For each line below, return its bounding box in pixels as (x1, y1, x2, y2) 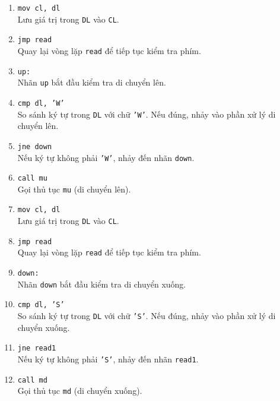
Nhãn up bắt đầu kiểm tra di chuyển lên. (17, 76, 166, 89)
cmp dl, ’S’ (17, 301, 65, 310)
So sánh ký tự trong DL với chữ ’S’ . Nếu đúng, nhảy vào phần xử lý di (17, 310, 276, 322)
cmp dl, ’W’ (17, 99, 65, 108)
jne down (17, 142, 52, 151)
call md (17, 375, 47, 384)
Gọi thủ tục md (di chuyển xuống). (17, 384, 142, 397)
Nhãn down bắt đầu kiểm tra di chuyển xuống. (17, 277, 186, 290)
